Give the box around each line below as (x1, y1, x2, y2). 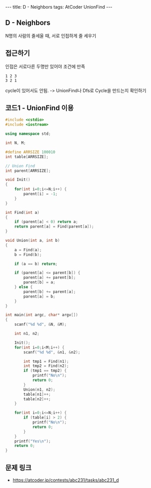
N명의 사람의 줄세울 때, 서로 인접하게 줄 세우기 (5, 32, 96, 39)
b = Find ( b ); (14, 252, 42, 257)
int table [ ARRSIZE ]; (5, 154, 49, 159)
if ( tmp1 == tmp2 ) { (23, 368, 67, 373)
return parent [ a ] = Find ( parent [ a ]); (14, 224, 94, 229)
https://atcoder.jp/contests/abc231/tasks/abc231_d (12, 477, 119, 483)
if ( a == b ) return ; (14, 261, 58, 267)
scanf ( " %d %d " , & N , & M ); (14, 322, 67, 327)
